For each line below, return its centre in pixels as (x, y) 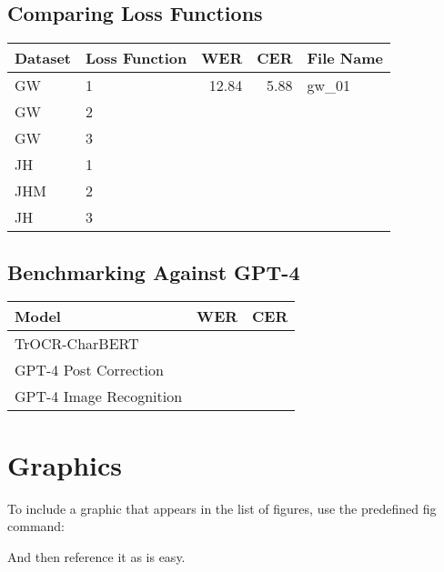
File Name (345, 58)
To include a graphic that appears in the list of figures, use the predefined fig (222, 508)
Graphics (65, 464)
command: (36, 526)
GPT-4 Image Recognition (99, 396)
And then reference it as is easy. (96, 556)
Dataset (43, 58)
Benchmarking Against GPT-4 (154, 271)
